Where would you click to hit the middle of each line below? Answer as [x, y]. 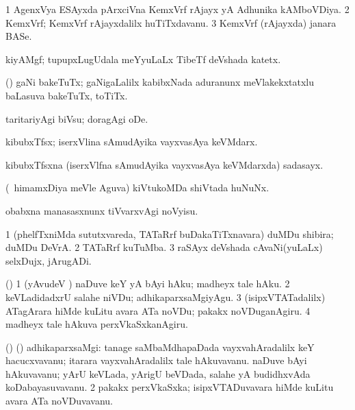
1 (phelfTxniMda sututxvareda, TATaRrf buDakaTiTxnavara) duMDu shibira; [170, 233]
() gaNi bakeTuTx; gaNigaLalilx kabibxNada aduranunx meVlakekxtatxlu [160, 82]
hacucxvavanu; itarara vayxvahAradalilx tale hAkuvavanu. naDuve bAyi [156, 360]
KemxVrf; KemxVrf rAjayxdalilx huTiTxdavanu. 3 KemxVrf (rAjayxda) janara [171, 22]
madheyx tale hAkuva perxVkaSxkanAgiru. [97, 324]
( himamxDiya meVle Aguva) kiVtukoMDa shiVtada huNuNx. [137, 188]
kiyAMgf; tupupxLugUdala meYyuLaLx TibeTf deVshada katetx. [143, 59]
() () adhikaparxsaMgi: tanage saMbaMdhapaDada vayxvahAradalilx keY [160, 347]
